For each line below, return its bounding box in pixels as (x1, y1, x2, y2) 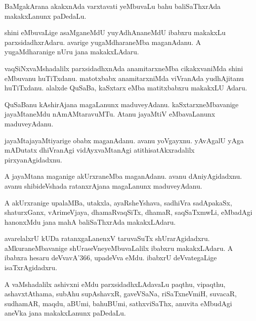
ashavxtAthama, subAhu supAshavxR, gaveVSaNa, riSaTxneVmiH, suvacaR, (4, 288, 237, 299)
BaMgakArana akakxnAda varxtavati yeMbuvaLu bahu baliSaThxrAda (4, 1, 221, 11)
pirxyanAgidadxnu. (4, 154, 62, 164)
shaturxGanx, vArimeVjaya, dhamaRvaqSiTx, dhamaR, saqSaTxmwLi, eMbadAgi (4, 207, 253, 217)
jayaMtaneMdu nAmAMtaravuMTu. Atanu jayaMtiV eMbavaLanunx (4, 109, 215, 119)
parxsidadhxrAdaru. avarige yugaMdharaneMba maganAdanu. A (4, 37, 201, 47)
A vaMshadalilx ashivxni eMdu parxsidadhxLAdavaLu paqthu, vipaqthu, (4, 279, 226, 289)
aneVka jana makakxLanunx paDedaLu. (4, 308, 126, 318)
